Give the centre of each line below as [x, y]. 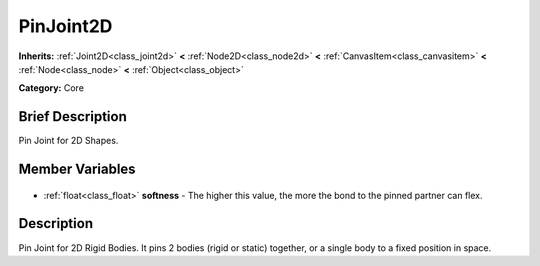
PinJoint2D [65, 26]
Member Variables [77, 169]
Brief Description [72, 116]
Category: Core [51, 88]
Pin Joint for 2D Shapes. [68, 141]
